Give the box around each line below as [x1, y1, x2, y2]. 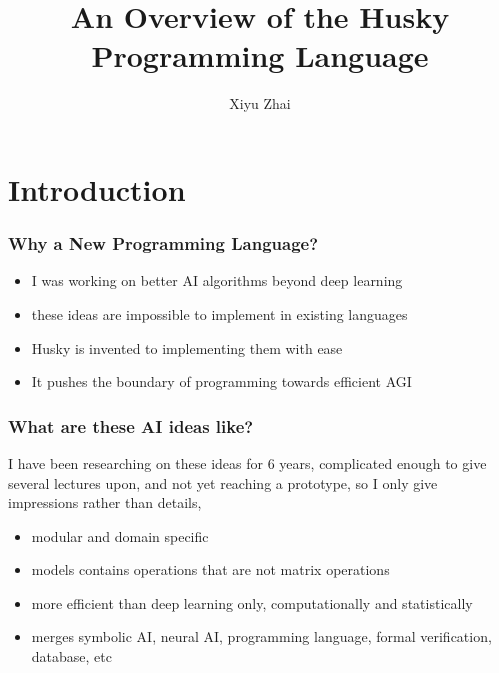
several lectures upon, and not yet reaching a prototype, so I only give [8, 472, 438, 493]
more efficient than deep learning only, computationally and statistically [31, 592, 473, 613]
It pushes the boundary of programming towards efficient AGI [31, 371, 412, 392]
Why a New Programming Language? [8, 231, 319, 256]
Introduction [8, 168, 186, 209]
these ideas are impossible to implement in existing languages [31, 303, 408, 324]
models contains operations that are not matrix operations [31, 559, 390, 580]
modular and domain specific [31, 525, 209, 546]
